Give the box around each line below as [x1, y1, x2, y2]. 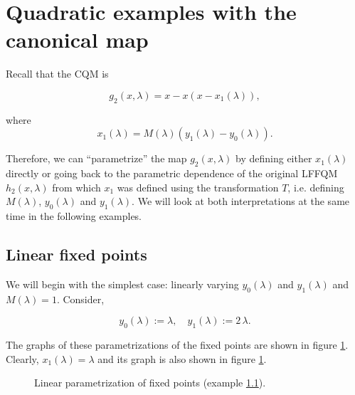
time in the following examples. [6, 209, 142, 223]
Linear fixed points [6, 243, 147, 265]
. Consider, [56, 291, 105, 306]
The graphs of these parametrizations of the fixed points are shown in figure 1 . [6, 337, 349, 352]
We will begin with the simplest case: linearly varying [6, 276, 239, 291]
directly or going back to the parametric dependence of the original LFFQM [6, 166, 338, 181]
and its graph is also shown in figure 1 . [97, 351, 267, 366]
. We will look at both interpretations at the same [132, 194, 350, 209]
